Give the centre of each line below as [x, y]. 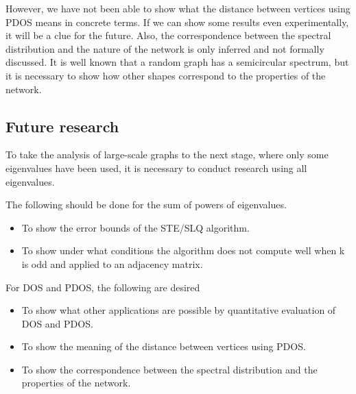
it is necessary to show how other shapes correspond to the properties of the [166, 75]
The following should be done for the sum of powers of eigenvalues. [146, 205]
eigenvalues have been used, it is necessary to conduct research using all [156, 168]
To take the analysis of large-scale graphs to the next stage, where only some [167, 155]
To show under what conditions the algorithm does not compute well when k [183, 250]
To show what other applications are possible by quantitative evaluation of [179, 310]
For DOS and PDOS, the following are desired [103, 287]
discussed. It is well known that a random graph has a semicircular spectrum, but [177, 62]
